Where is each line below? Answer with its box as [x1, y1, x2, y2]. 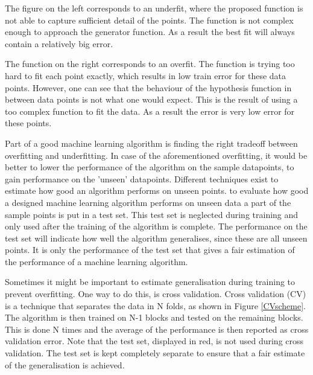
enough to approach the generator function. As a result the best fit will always [5, 25, 295, 38]
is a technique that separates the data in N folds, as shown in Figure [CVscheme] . [5, 299, 306, 312]
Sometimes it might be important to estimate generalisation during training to [5, 275, 296, 288]
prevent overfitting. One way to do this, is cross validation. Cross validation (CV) [5, 287, 306, 300]
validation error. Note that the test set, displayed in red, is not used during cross [5, 335, 304, 347]
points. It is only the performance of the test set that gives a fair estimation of [5, 243, 295, 256]
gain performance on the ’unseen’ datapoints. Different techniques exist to [5, 172, 279, 185]
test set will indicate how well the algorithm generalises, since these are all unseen [5, 231, 308, 244]
